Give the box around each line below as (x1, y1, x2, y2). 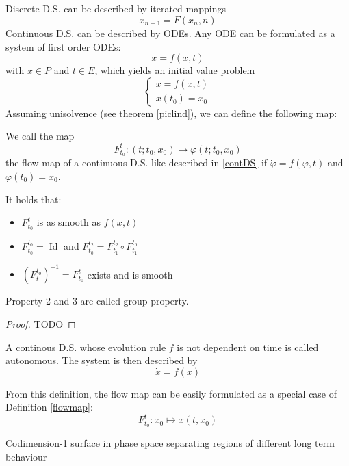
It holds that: (5, 192, 62, 206)
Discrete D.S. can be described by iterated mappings (5, 1, 226, 15)
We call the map (5, 129, 75, 143)
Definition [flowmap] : (5, 400, 93, 414)
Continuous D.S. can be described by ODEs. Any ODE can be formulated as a (5, 26, 335, 40)
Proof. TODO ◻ (5, 316, 76, 331)
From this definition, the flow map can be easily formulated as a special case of (5, 386, 337, 400)
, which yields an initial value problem (94, 63, 255, 77)
